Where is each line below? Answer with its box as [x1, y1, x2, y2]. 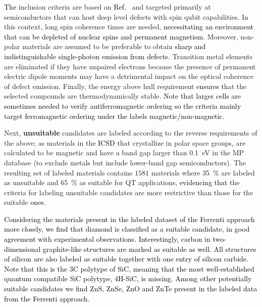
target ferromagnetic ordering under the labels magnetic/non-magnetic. [4, 110, 225, 121]
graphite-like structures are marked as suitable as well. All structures [43, 243, 256, 254]
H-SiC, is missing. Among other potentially [118, 273, 252, 284]
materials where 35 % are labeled [151, 167, 255, 178]
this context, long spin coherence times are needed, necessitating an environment [4, 21, 253, 32]
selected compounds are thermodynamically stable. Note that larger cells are [4, 91, 241, 101]
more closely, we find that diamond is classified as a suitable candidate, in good [4, 224, 250, 234]
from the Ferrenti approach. [4, 293, 90, 303]
